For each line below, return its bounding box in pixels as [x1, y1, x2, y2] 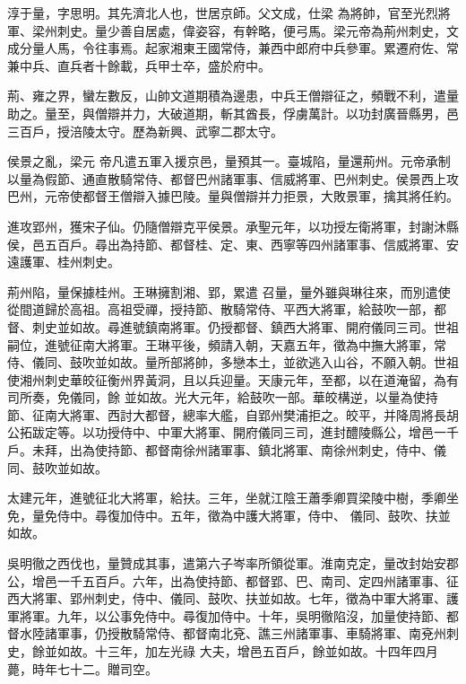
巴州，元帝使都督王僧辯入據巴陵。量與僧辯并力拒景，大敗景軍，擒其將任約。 [7, 187, 459, 206]
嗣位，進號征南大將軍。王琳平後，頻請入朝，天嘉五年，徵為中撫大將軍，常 [7, 335, 446, 354]
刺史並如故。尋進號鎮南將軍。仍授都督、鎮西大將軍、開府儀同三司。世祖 [31, 317, 459, 336]
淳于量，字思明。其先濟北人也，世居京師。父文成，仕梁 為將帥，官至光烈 [7, 4, 438, 22]
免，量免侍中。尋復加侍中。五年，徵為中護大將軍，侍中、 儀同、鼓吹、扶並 [7, 505, 451, 524]
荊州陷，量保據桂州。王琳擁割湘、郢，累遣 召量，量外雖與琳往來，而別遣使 [7, 282, 451, 301]
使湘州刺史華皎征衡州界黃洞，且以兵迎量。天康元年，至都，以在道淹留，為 [7, 370, 446, 389]
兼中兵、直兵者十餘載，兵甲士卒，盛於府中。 [7, 56, 271, 75]
